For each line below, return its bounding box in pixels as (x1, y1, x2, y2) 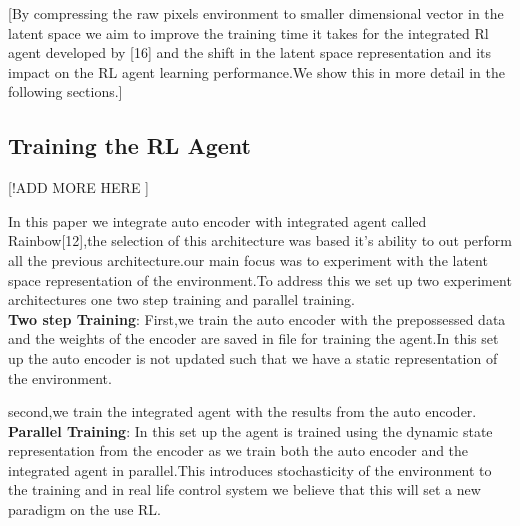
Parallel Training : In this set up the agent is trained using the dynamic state (8, 420, 493, 441)
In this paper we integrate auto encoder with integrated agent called (8, 210, 427, 231)
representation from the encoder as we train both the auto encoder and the (8, 440, 469, 461)
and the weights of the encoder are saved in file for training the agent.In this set (8, 328, 499, 349)
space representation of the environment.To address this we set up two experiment (8, 269, 512, 290)
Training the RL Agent (8, 130, 251, 161)
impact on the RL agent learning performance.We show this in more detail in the (8, 61, 505, 82)
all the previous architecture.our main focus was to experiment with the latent (8, 249, 488, 270)
